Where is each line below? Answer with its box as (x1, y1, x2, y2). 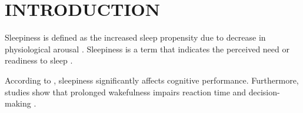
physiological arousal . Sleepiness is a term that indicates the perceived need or (5, 42, 289, 55)
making (5, 97, 31, 109)
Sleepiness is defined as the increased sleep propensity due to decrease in (5, 31, 266, 44)
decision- (248, 85, 280, 98)
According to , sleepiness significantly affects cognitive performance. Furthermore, (5, 74, 299, 86)
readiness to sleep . (5, 54, 73, 67)
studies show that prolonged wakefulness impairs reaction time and (5, 85, 247, 98)
